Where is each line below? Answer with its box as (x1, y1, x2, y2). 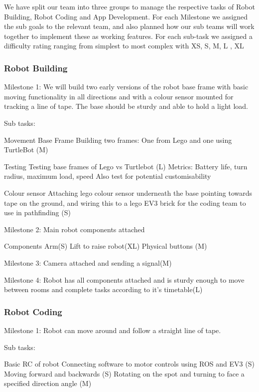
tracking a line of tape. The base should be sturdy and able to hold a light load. (4, 101, 248, 111)
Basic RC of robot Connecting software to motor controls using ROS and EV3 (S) (4, 359, 255, 369)
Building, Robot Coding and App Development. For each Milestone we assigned (4, 11, 248, 21)
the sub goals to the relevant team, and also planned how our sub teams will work (4, 21, 255, 31)
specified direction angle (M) (4, 378, 92, 389)
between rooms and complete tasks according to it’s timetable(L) (4, 284, 203, 295)
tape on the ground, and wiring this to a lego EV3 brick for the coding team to (4, 197, 246, 208)
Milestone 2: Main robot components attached (4, 224, 145, 234)
